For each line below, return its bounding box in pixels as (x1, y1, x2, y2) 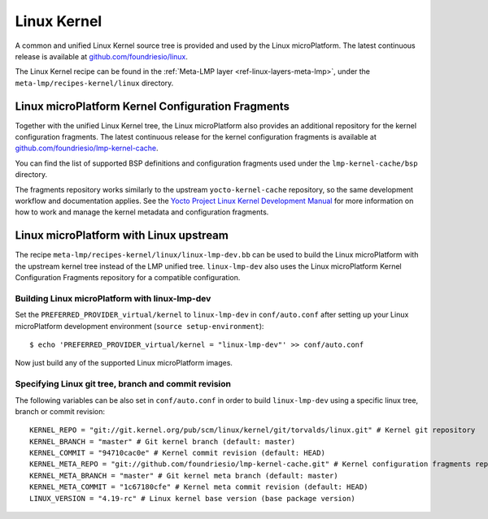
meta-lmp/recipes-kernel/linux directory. (15, 78, 174, 88)
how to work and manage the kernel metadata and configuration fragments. (15, 207, 269, 217)
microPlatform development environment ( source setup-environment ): (15, 321, 264, 331)
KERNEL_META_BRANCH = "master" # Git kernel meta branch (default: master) (29, 471, 338, 480)
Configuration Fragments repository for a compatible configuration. (15, 273, 241, 283)
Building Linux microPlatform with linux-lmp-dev (15, 292, 211, 304)
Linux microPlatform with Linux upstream (15, 228, 229, 243)
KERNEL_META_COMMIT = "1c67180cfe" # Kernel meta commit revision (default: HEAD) (29, 482, 368, 491)
